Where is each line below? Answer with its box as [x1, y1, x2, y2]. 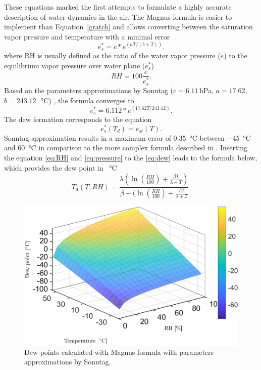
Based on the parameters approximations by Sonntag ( [4, 85, 173, 95]
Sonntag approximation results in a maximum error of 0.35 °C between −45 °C [4, 132, 251, 143]
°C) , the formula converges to [40, 95, 134, 105]
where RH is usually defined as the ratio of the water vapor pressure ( [4, 50, 221, 61]
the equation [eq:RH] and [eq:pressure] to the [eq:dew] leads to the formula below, [4, 152, 257, 162]
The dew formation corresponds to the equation [4, 114, 152, 125]
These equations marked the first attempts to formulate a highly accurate [4, 2, 232, 12]
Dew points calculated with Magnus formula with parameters [24, 346, 214, 357]
